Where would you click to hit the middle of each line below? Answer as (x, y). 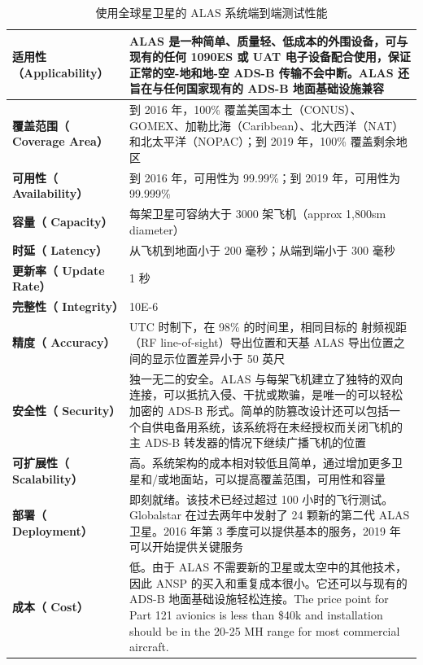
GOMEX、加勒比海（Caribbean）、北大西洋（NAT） (267, 125)
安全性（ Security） (67, 411)
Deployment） (52, 530)
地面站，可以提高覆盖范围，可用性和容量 (278, 478)
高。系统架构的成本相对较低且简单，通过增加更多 (261, 463)
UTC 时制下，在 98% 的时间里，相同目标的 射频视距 (268, 326)
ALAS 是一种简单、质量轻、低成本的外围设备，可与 (269, 40)
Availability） (50, 193)
